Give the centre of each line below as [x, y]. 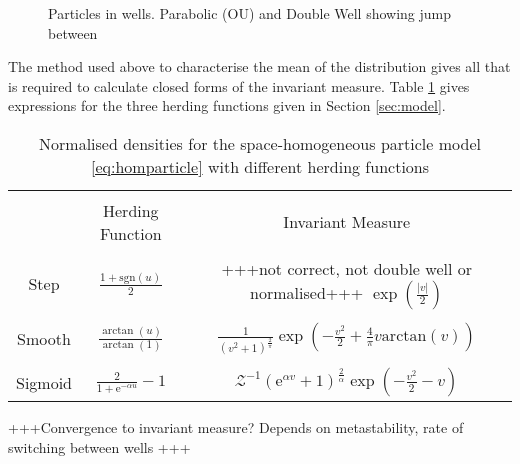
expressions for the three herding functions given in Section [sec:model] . [227, 105]
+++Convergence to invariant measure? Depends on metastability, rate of [236, 427]
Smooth [44, 339]
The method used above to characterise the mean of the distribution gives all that [259, 66]
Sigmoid [44, 382]
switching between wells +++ [99, 446]
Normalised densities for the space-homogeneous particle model [260, 143]
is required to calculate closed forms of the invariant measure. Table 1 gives [239, 85]
